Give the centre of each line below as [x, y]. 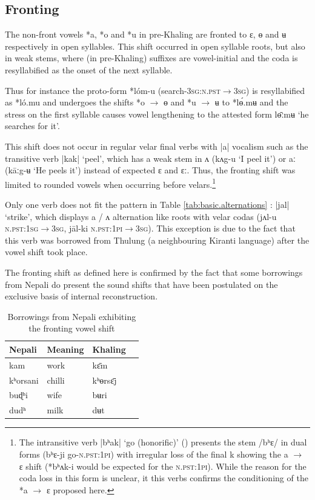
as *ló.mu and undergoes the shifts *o [75, 102]
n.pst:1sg [22, 228]
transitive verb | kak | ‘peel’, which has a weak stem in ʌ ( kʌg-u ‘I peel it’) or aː [150, 158]
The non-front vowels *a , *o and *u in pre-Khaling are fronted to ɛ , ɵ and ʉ [146, 34]
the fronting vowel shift [72, 328]
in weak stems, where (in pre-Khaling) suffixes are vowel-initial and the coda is [151, 58]
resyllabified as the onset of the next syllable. [89, 69]
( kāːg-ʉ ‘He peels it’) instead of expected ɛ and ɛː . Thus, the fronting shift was [150, 170]
